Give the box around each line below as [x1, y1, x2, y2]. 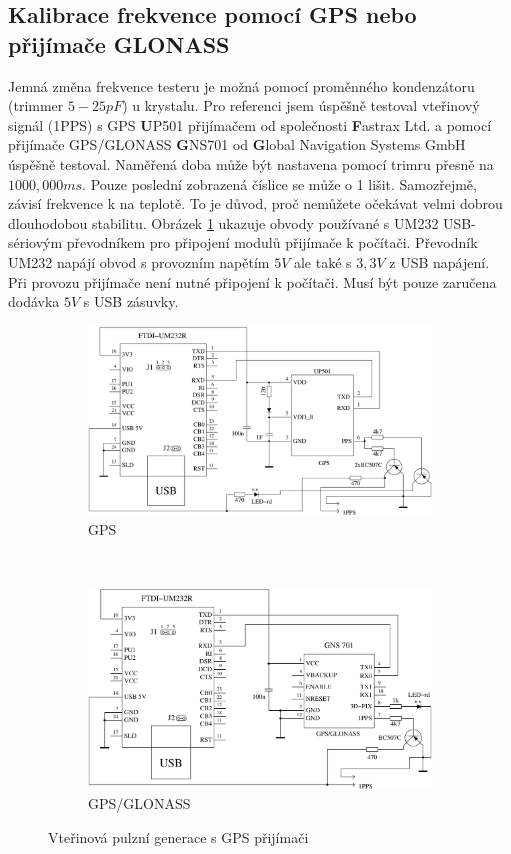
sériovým [8, 232, 63, 253]
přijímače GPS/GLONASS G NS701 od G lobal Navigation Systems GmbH [8, 134, 466, 155]
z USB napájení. [389, 251, 490, 272]
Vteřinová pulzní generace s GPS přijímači [48, 826, 309, 847]
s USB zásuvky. [83, 291, 179, 312]
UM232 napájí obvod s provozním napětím [8, 251, 270, 272]
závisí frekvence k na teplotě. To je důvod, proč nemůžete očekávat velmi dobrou [8, 193, 503, 214]
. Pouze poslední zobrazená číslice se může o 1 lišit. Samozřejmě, [82, 173, 477, 194]
